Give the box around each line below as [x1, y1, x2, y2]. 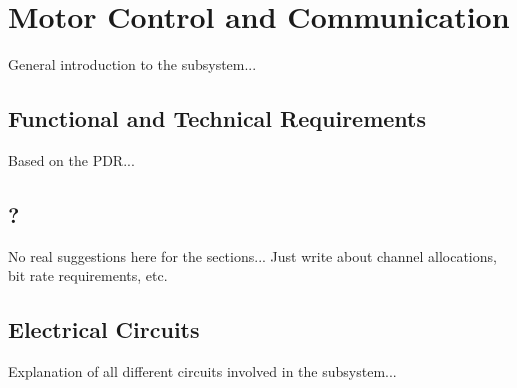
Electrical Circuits [8, 314, 200, 345]
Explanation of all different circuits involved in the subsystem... [8, 361, 397, 382]
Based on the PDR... [8, 149, 135, 170]
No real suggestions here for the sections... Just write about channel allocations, [8, 245, 497, 266]
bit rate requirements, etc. [8, 265, 168, 286]
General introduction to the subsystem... [8, 54, 257, 75]
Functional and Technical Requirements [8, 103, 427, 134]
